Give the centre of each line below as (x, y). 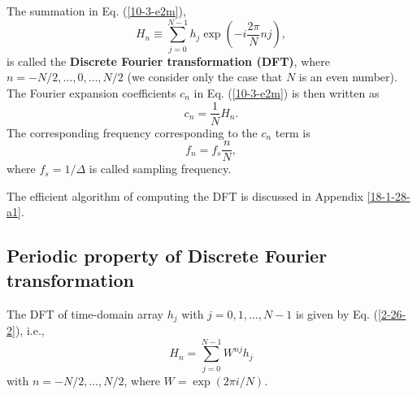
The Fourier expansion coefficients (91, 92)
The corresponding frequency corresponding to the (132, 132)
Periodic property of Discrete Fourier (167, 256)
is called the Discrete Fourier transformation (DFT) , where (168, 61)
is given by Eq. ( (337, 313)
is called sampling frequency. (160, 169)
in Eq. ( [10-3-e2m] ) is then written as (287, 92)
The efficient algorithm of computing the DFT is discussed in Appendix (185, 195)
